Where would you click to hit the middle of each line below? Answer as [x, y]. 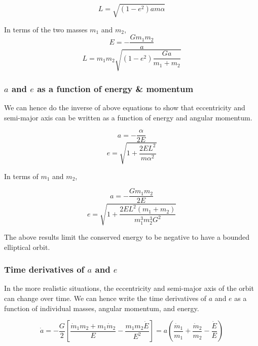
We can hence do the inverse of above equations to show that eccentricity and [125, 107]
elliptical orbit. [27, 247]
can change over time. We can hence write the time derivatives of [105, 298]
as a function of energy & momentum [115, 88]
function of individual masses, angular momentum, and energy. [102, 308]
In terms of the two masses [46, 29]
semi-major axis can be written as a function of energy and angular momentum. [128, 117]
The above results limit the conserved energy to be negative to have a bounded [127, 236]
